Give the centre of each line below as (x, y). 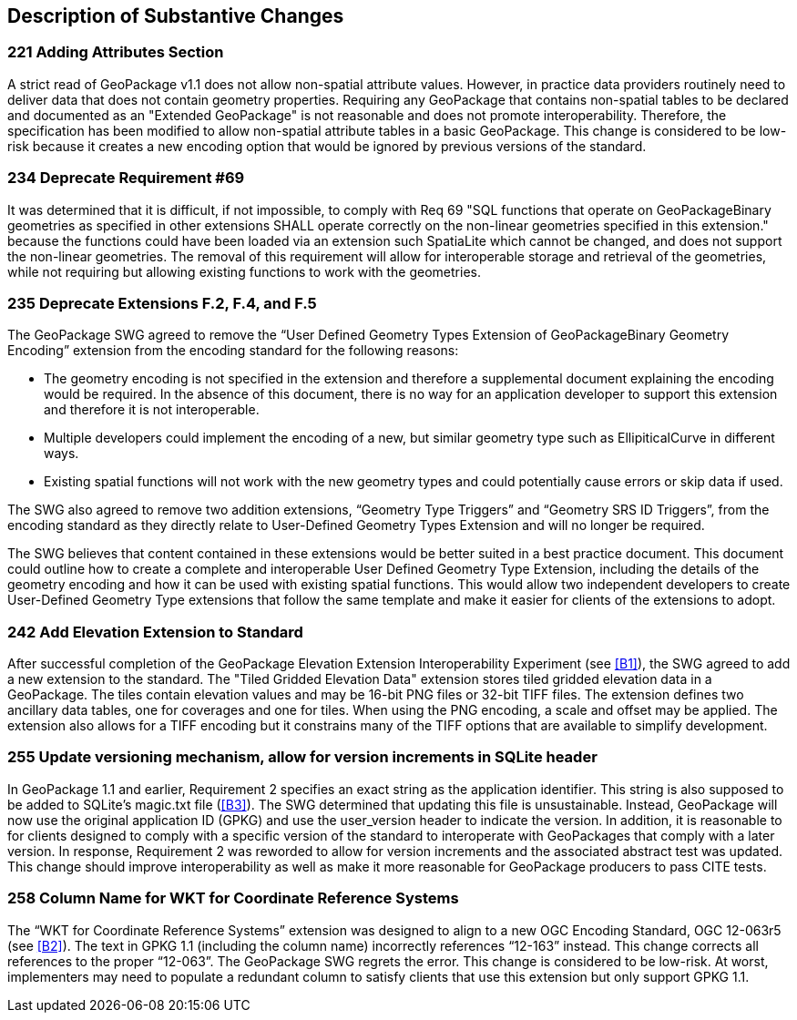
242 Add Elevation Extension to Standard (155, 632)
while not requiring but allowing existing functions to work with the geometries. (244, 271)
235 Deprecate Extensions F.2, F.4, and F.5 (162, 303)
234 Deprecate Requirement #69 (126, 178)
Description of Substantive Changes (176, 16)
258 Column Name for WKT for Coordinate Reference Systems (233, 898)
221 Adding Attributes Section (116, 52)
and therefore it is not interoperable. (152, 410)
